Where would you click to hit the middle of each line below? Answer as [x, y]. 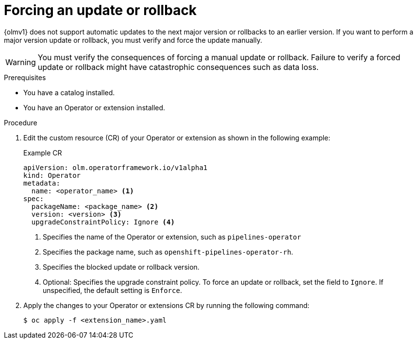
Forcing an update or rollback [100, 10]
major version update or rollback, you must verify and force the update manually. [133, 40]
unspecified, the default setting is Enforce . [112, 290]
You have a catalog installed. [69, 92]
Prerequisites [25, 77]
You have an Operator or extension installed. [94, 107]
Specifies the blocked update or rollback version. [121, 267]
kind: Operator [52, 175]
